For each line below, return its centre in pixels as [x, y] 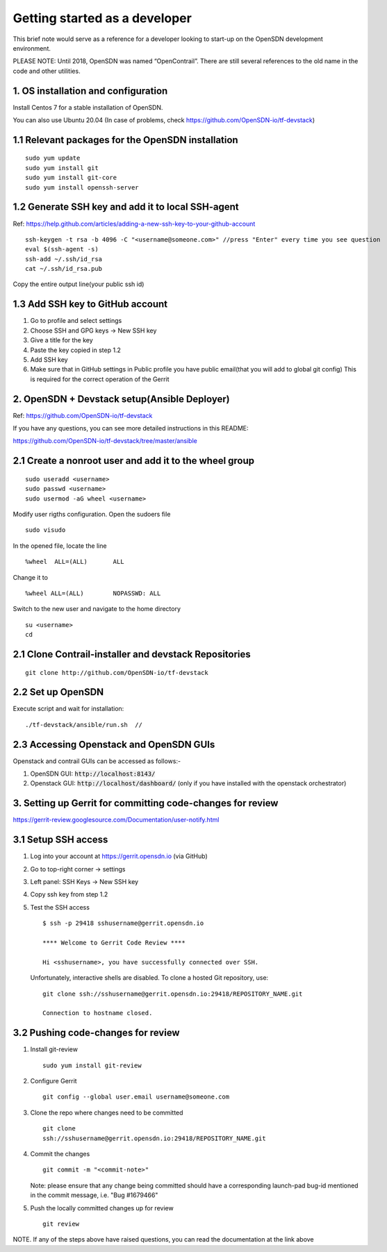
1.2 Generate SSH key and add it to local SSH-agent [126, 207]
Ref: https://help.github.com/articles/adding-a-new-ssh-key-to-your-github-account [134, 224]
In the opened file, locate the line [60, 546]
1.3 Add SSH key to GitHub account [90, 304]
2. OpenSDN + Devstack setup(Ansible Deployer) [121, 399]
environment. [32, 48]
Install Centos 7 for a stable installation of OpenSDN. [88, 107]
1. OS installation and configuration [90, 91]
